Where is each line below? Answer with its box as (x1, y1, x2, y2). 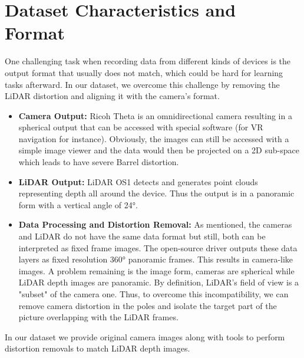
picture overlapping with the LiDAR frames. (18, 311, 179, 323)
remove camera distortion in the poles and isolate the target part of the (18, 299, 277, 311)
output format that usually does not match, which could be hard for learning (5, 66, 283, 78)
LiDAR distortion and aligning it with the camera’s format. (5, 90, 220, 102)
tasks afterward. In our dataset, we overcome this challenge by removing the (5, 78, 280, 90)
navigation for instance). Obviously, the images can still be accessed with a (18, 132, 289, 144)
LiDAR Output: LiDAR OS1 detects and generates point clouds (18, 175, 258, 188)
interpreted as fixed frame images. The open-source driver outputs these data (18, 241, 298, 254)
